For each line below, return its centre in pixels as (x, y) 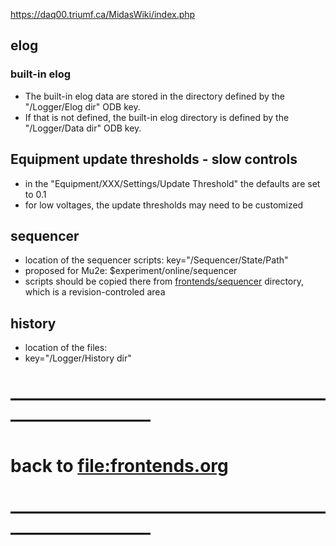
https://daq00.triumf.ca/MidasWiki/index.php (103, 14)
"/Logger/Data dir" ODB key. (83, 128)
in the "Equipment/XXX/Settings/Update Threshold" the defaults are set (172, 183)
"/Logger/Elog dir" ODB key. (82, 106)
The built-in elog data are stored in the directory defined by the (154, 96)
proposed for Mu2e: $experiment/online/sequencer (131, 271)
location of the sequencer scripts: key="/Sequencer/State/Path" (156, 260)
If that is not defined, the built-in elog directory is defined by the (157, 117)
